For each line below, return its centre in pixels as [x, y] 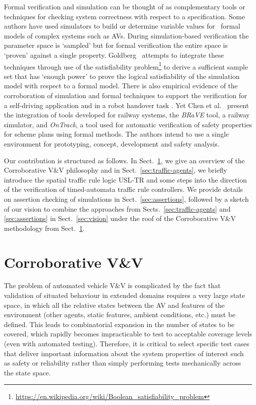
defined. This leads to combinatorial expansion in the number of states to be [119, 324]
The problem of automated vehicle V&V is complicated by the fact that [112, 285]
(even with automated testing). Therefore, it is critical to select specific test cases [127, 343]
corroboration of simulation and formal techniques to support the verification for [126, 95]
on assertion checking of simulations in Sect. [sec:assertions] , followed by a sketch [127, 199]
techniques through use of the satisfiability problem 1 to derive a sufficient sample [126, 66]
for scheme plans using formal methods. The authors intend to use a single [116, 134]
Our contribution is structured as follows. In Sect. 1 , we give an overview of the [124, 160]
